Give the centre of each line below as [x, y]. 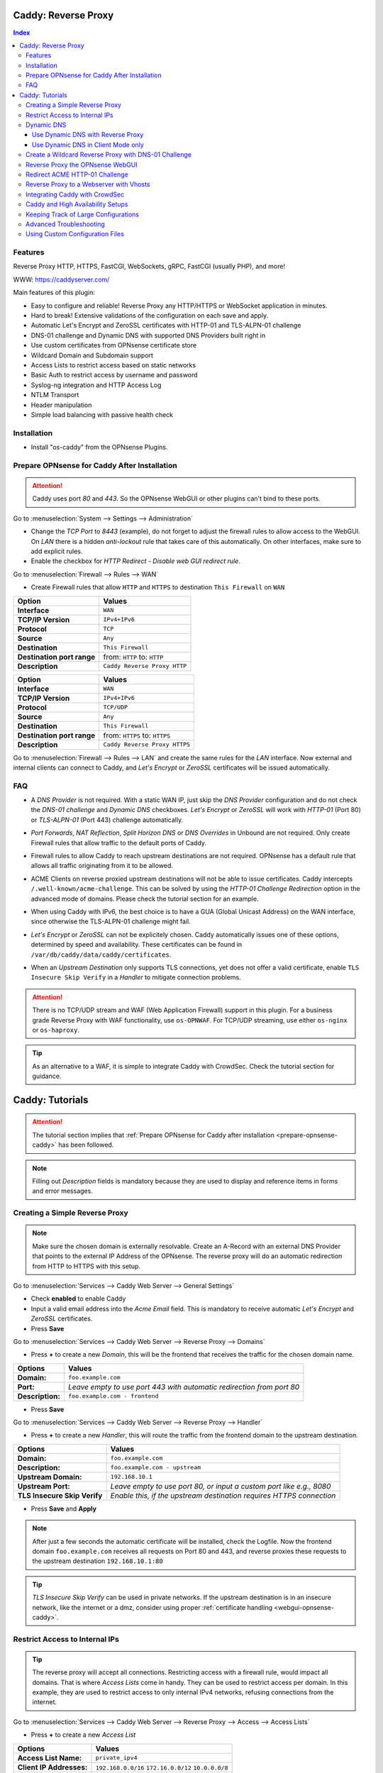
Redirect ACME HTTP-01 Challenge [77, 174]
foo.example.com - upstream [156, 1468]
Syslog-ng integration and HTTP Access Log [96, 385]
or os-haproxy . [56, 1030]
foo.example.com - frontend [113, 1396]
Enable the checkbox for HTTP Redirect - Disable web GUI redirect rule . [136, 561]
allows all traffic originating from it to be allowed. [102, 866]
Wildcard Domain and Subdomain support [92, 355]
